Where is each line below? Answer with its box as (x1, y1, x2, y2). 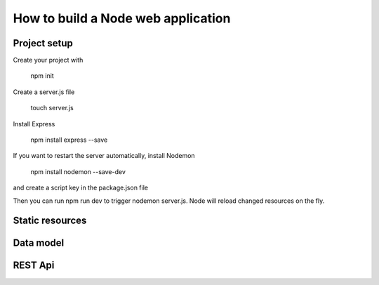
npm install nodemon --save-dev (30, 167, 126, 175)
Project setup (13, 37, 74, 49)
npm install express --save (30, 135, 108, 144)
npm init (30, 72, 54, 80)
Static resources (13, 215, 87, 227)
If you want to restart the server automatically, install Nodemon (13, 152, 196, 160)
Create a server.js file (13, 88, 75, 96)
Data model (13, 237, 65, 249)
